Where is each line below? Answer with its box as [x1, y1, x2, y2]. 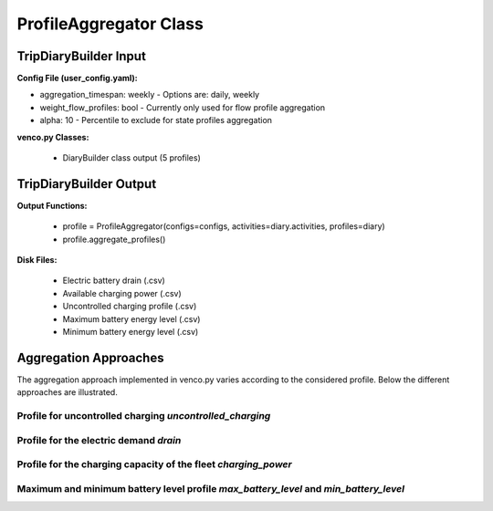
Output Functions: [16, 200, 88, 211]
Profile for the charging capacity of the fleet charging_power [16, 458, 292, 471]
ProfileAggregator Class [16, 14, 205, 34]
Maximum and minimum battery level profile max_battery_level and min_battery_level [16, 482, 405, 495]
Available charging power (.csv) [62, 287, 182, 298]
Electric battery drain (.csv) [62, 275, 166, 287]
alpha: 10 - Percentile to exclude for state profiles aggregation [39, 115, 273, 126]
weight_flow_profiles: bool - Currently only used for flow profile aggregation [39, 101, 326, 113]
